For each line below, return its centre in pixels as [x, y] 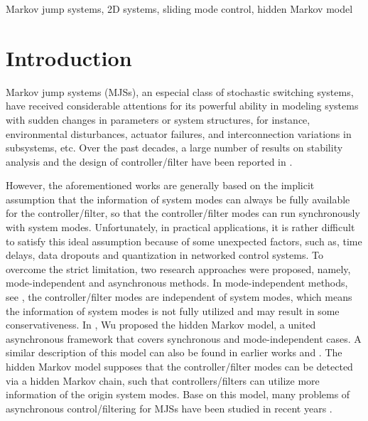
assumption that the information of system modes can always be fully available [178, 199]
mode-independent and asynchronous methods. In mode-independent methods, [177, 283]
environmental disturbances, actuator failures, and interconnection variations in [179, 133]
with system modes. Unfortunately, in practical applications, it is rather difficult [180, 227]
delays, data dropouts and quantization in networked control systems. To [164, 255]
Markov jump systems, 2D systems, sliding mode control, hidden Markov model [179, 9]
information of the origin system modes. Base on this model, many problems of [178, 394]
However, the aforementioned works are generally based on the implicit [160, 185]
